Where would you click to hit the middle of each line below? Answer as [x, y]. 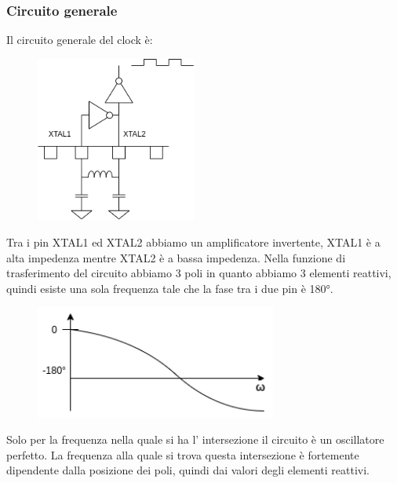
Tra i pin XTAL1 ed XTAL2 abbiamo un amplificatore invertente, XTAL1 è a [193, 241]
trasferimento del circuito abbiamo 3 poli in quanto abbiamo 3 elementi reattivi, [199, 273]
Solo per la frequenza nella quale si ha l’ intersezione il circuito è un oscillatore [195, 439]
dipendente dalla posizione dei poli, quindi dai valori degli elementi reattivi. [188, 470]
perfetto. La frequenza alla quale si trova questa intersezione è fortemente [183, 454]
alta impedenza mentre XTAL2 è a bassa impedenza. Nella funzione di [176, 257]
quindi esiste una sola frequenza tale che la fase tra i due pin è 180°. [170, 288]
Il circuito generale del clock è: [80, 40]
